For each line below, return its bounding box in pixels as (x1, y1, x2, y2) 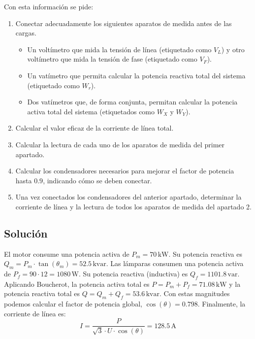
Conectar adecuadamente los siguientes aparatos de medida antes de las (15, 18, 232, 28)
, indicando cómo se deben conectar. (43, 175, 152, 185)
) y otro (221, 44, 245, 54)
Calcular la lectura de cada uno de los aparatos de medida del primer (15, 139, 225, 149)
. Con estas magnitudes (159, 288, 230, 299)
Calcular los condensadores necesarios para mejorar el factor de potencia (15, 166, 234, 176)
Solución (4, 225, 48, 240)
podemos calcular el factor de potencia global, (4, 299, 142, 309)
